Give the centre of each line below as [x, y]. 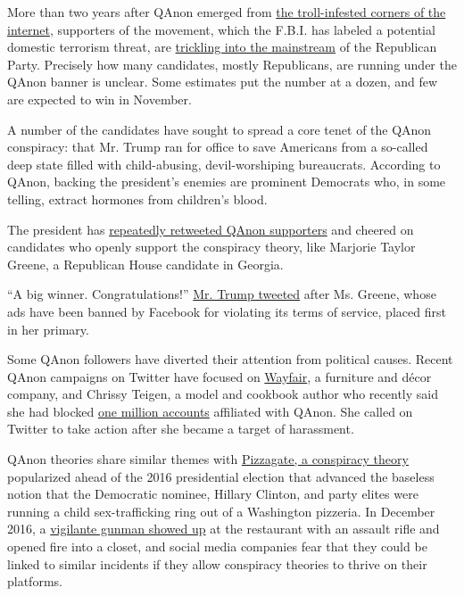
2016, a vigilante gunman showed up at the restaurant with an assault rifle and [224, 529]
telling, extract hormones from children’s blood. [137, 199]
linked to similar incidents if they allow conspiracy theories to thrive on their [217, 563]
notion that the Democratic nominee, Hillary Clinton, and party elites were [213, 494]
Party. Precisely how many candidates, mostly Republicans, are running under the [232, 64]
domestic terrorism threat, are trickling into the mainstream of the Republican [222, 47]
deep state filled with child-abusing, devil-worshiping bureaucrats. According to [224, 164]
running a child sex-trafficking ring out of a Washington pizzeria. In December [221, 511]
